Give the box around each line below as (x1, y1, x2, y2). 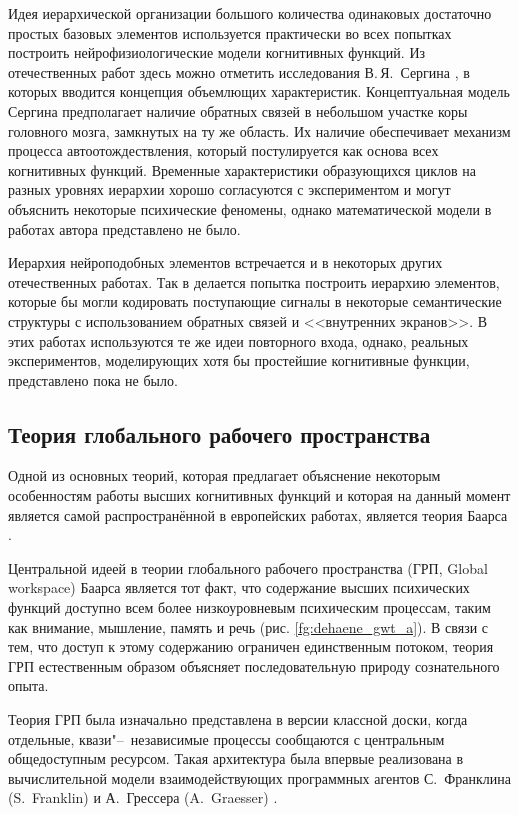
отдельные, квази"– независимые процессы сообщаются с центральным (8, 728, 445, 749)
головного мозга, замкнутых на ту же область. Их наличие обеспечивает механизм (8, 120, 511, 141)
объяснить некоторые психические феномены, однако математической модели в (8, 198, 492, 219)
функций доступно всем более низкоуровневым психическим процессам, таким (8, 597, 491, 618)
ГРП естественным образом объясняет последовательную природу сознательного (8, 655, 500, 676)
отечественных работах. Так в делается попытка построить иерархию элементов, (8, 271, 500, 292)
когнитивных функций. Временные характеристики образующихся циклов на (8, 159, 476, 180)
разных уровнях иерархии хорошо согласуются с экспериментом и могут (8, 179, 451, 200)
